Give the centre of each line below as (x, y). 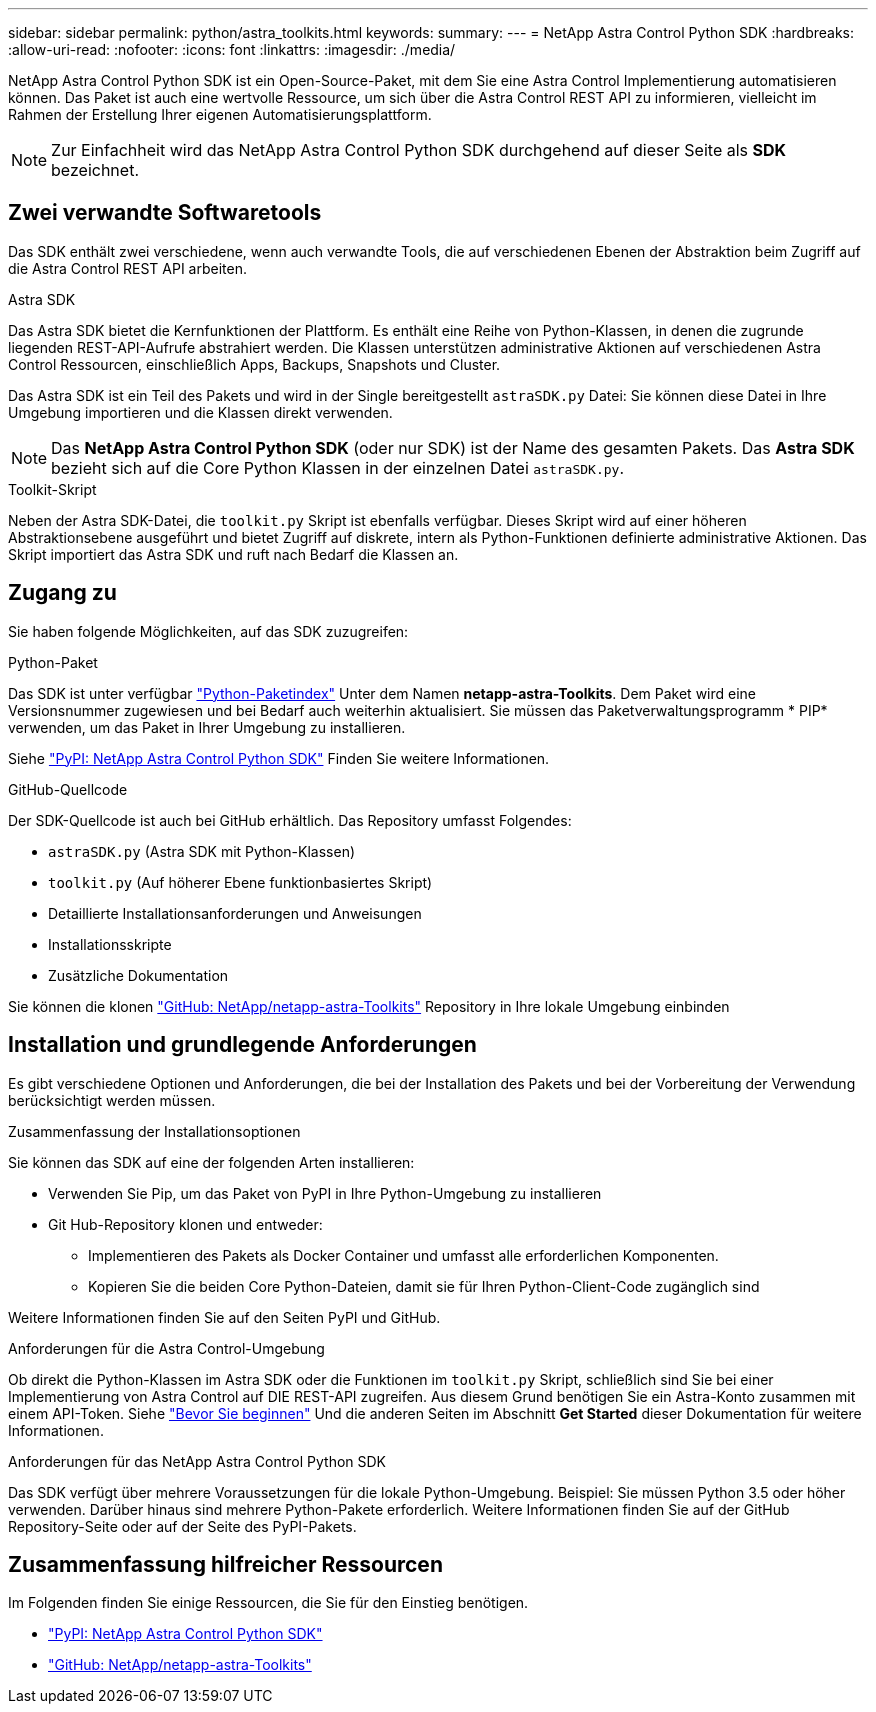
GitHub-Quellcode (68, 789)
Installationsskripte (110, 944)
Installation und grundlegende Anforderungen (242, 1045)
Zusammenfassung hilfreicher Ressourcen (225, 1564)
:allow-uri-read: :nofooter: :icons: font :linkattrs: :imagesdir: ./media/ (232, 49)
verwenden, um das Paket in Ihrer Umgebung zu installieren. (207, 727)
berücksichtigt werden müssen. (112, 1100)
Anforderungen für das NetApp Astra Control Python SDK (197, 1461)
